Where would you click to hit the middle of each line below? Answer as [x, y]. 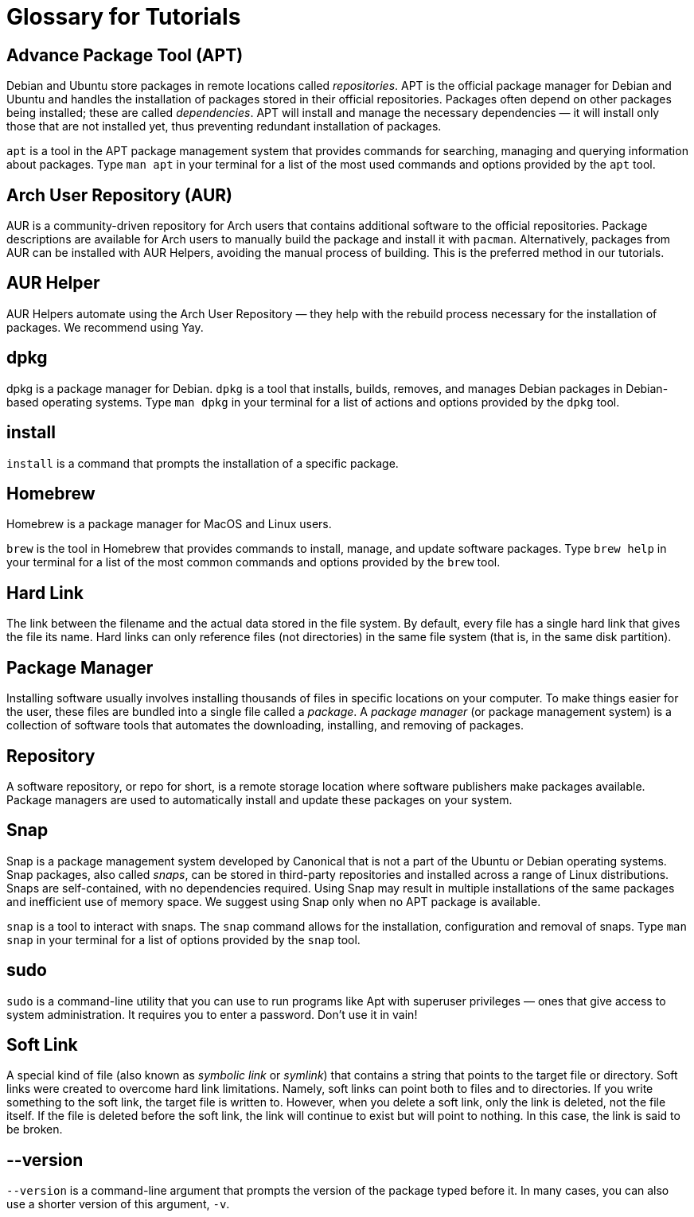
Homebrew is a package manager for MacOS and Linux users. [169, 524]
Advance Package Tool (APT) [125, 55]
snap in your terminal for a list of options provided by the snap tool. [183, 939]
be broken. [35, 1130]
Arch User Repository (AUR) [120, 195]
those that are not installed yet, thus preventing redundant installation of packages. [224, 126]
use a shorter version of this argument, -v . [118, 1204]
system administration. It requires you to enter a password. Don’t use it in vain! [212, 1014]
